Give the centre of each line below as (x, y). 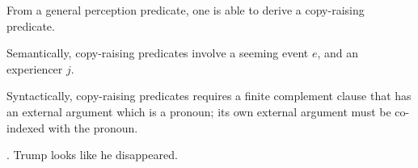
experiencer (35, 68)
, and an (338, 53)
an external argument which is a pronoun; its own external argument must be (199, 111)
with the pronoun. (93, 127)
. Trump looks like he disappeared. (92, 155)
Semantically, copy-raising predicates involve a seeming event (158, 53)
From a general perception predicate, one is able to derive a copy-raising (186, 10)
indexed (26, 127)
